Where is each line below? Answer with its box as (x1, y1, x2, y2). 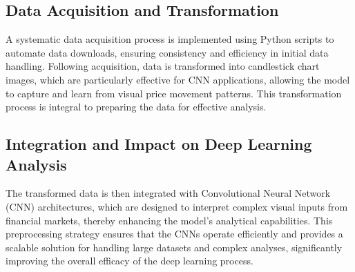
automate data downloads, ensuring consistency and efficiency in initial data (6, 45, 329, 59)
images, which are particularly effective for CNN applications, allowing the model (6, 72, 350, 86)
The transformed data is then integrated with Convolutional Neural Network (6, 186, 331, 200)
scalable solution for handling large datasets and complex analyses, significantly (6, 240, 343, 254)
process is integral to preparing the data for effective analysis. (6, 99, 267, 114)
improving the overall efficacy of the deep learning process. (6, 253, 253, 268)
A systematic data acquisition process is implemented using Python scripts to (6, 32, 334, 46)
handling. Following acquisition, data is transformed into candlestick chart (6, 59, 320, 73)
